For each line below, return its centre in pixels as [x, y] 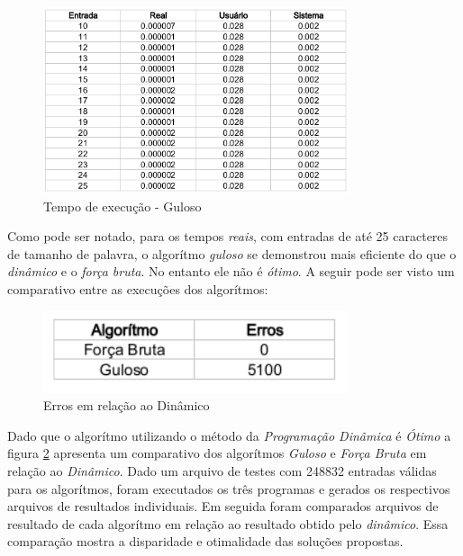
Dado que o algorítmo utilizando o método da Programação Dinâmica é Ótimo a [229, 435]
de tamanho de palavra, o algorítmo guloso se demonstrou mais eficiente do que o [232, 253]
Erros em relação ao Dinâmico [127, 405]
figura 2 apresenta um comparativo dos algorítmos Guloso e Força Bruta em [217, 453]
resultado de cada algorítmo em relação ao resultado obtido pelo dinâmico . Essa [228, 523]
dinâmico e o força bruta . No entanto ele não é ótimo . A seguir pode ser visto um [231, 271]
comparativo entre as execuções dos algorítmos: [138, 288]
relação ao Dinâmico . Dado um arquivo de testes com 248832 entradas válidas [222, 470]
